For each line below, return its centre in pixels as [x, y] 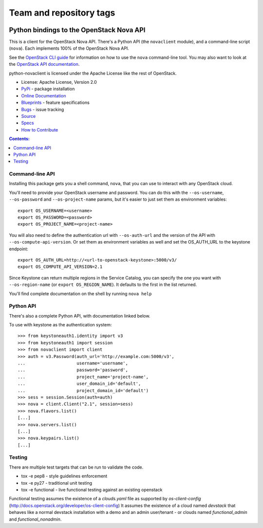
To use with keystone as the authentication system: [60, 325]
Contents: [19, 139]
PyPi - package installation [48, 89]
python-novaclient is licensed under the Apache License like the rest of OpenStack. [93, 73]
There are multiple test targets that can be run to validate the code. [76, 467]
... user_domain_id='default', [79, 384]
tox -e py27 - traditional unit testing [57, 483]
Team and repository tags [62, 13]
